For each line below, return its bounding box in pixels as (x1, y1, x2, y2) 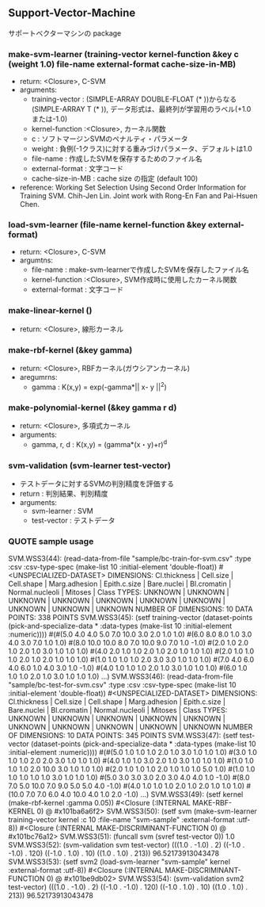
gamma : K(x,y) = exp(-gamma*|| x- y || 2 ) (31, 381, 168, 392)
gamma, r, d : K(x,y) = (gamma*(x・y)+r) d (31, 438, 168, 449)
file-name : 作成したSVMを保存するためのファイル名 (31, 154, 203, 163)
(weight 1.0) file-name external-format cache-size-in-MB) (8, 59, 237, 70)
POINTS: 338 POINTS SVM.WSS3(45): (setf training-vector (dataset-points (8, 613, 253, 622)
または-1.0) (31, 114, 68, 124)
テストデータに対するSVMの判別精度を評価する (19, 479, 175, 488)
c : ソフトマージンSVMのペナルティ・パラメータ (31, 134, 188, 144)
